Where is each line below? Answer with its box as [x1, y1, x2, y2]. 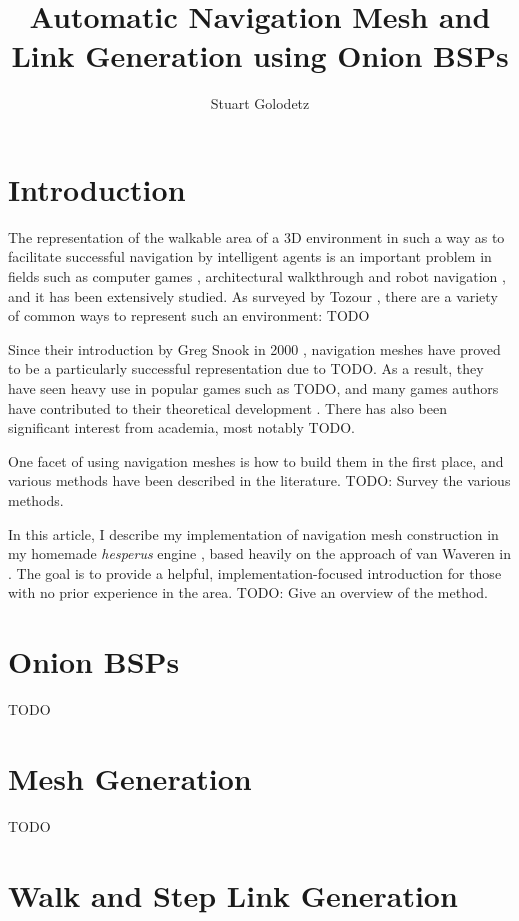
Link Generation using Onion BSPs [11, 35, 509, 76]
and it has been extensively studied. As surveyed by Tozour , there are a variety [8, 285, 498, 306]
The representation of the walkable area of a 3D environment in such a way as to [8, 226, 505, 247]
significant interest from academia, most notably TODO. [8, 417, 356, 438]
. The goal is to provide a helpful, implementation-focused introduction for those [8, 562, 502, 583]
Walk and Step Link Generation [8, 874, 458, 915]
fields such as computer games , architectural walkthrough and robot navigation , [8, 266, 506, 287]
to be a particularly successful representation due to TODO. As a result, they [8, 358, 484, 379]
